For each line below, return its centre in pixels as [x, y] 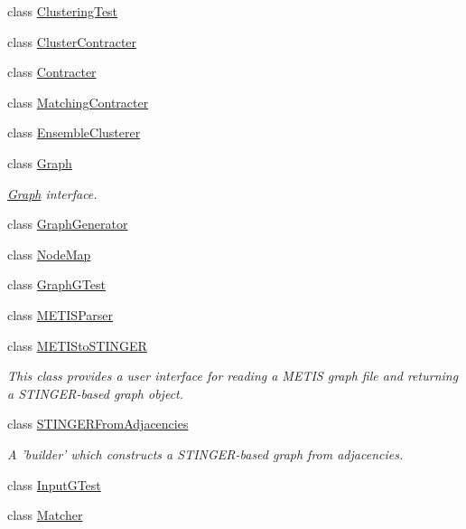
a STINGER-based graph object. [96, 393]
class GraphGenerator [68, 224]
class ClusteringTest [63, 11]
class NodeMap [49, 254]
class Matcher [45, 515]
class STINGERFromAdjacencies [98, 424]
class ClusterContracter [72, 41]
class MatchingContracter [78, 102]
